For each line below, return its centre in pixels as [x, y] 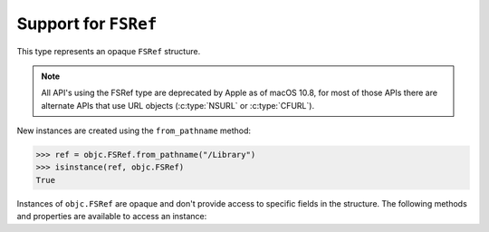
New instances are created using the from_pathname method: [134, 130]
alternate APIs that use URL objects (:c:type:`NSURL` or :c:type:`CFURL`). [178, 105]
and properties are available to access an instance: [112, 217]
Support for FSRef [87, 24]
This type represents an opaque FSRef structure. [109, 51]
